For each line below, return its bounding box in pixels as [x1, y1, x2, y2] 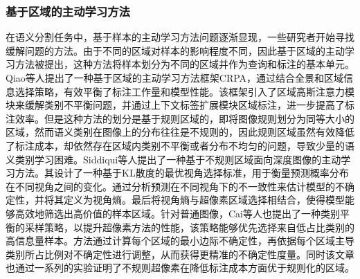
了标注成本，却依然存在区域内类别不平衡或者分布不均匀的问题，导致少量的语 [6, 138, 354, 152]
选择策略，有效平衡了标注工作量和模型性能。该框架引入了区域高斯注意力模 [15, 84, 354, 98]
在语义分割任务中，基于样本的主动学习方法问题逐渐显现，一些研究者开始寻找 [6, 30, 354, 44]
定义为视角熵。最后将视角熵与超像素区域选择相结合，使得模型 [63, 192, 345, 207]
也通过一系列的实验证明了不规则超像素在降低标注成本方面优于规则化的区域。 [6, 260, 354, 275]
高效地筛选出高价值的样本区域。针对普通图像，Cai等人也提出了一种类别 [15, 206, 340, 220]
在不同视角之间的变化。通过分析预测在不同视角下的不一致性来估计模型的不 [6, 179, 345, 193]
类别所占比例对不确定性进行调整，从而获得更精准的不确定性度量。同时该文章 [6, 246, 354, 261]
